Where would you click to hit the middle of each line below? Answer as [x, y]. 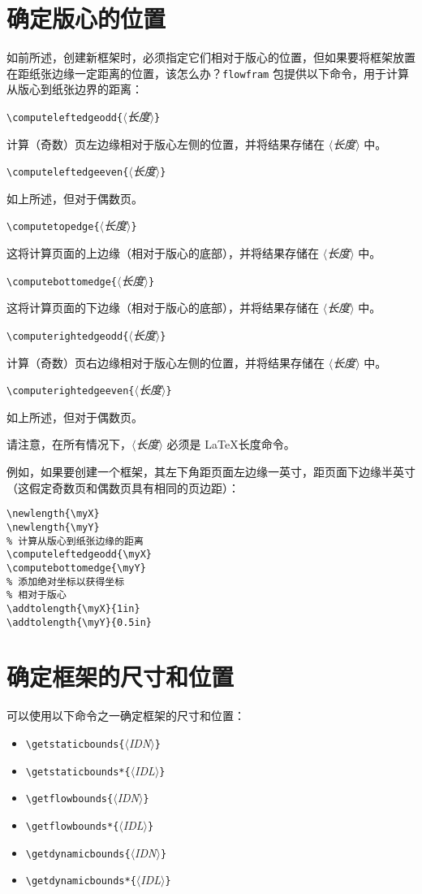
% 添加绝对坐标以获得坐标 [66, 582]
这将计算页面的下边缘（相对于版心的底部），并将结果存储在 [163, 308]
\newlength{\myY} [53, 527]
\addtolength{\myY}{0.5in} [79, 622]
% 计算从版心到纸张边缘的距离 [75, 541]
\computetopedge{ [53, 227]
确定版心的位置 [86, 18]
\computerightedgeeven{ [71, 391]
